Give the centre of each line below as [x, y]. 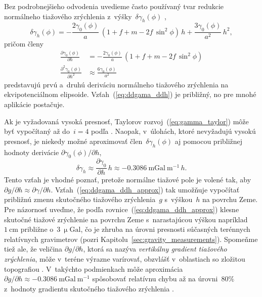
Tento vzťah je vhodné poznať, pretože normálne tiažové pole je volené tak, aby [128, 180]
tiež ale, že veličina [33, 249]
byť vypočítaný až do [37, 131]
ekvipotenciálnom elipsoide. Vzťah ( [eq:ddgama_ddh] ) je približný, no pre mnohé [130, 94]
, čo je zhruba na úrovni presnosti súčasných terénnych [165, 229]
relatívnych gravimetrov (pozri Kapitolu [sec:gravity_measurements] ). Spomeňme [131, 239]
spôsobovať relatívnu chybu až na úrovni [155, 279]
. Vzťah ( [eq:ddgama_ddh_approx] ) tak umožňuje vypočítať [145, 189]
